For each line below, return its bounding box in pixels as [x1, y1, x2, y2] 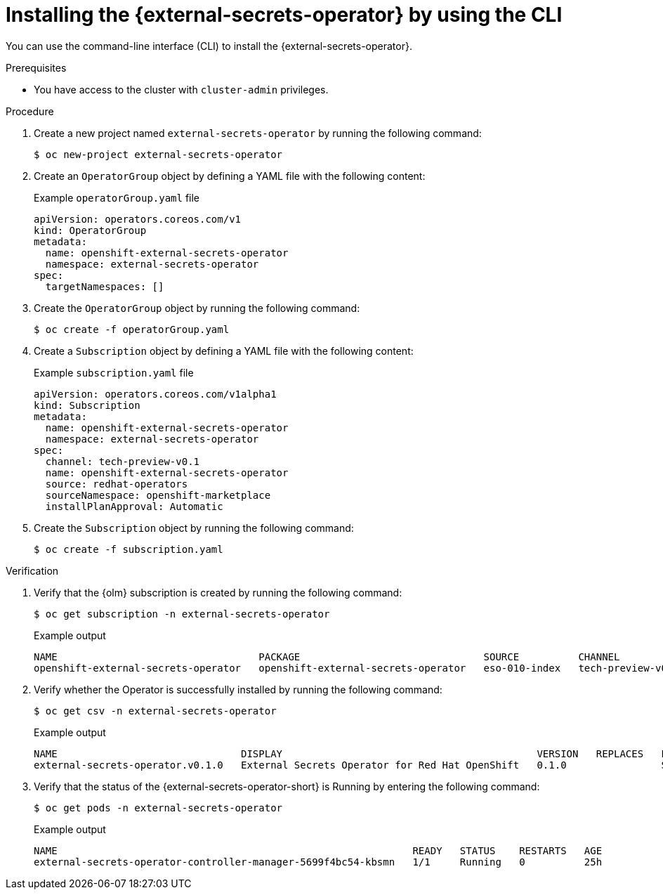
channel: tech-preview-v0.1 [45, 455, 200, 467]
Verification [6, 564, 59, 577]
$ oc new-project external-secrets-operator [34, 148, 283, 160]
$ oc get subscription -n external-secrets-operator [34, 608, 330, 620]
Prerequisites [6, 61, 67, 74]
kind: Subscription [34, 399, 140, 411]
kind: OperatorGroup [34, 224, 147, 236]
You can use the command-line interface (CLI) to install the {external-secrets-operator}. [6, 39, 412, 52]
